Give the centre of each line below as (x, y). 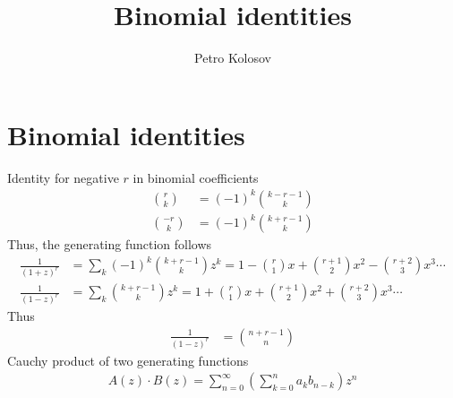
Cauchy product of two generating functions (128, 360)
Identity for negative (63, 177)
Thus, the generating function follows (110, 244)
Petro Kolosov (233, 58)
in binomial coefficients (196, 177)
